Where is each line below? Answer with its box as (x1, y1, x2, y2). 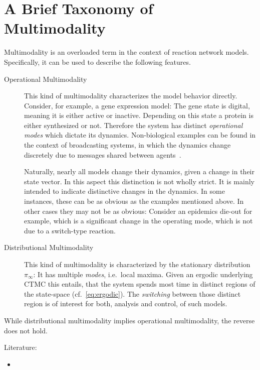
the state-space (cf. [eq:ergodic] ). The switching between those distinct (24, 288, 241, 299)
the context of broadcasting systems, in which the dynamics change (24, 140, 231, 150)
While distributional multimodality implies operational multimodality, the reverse (4, 315, 255, 325)
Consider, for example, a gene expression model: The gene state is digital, (24, 100, 250, 110)
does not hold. (4, 325, 48, 335)
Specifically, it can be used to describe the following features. (4, 56, 191, 67)
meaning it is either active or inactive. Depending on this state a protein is (24, 110, 253, 120)
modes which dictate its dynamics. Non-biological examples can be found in (24, 130, 256, 140)
